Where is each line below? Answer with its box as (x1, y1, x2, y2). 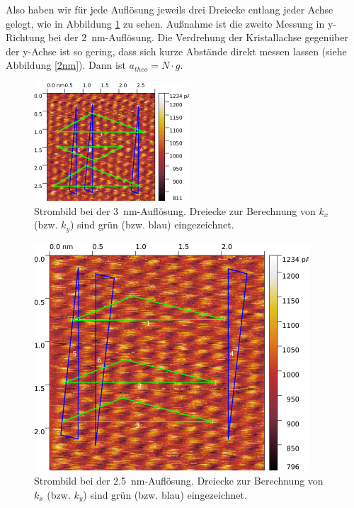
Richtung (6, 30, 45, 45)
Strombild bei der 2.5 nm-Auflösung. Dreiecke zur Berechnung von (34, 473, 324, 488)
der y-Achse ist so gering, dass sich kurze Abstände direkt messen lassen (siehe (6, 43, 347, 58)
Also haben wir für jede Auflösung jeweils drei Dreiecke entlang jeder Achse (6, 2, 333, 16)
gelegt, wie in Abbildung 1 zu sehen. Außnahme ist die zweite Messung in (6, 16, 325, 31)
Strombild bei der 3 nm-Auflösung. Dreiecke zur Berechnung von (34, 203, 316, 218)
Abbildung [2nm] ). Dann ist (6, 57, 126, 72)
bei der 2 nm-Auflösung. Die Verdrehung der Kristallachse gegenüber (48, 30, 348, 45)
